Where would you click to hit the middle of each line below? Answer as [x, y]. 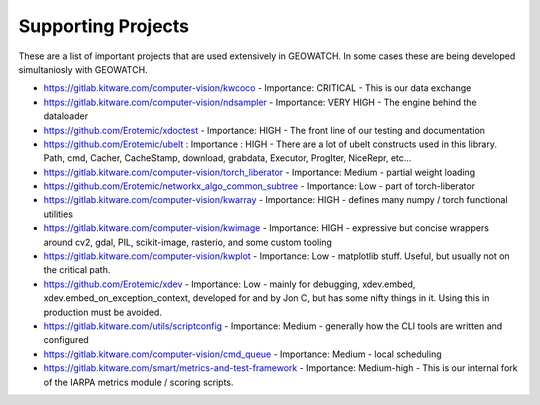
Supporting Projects [104, 26]
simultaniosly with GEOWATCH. [83, 69]
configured [66, 340]
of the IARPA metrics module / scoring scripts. [138, 382]
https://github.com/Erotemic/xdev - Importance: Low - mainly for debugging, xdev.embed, [229, 284]
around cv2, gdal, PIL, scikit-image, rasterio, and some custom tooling [187, 242]
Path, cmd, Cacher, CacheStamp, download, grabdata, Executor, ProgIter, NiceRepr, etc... [227, 158]
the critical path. [77, 270]
